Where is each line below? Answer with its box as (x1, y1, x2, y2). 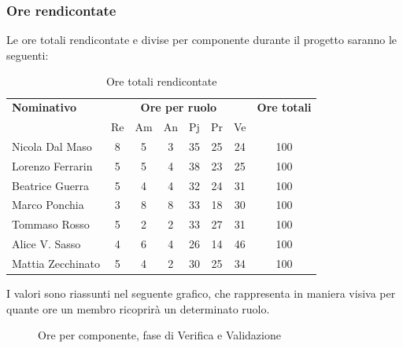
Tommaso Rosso (12, 216, 90, 233)
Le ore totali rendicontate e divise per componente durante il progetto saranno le (6, 31, 397, 48)
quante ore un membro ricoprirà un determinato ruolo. (6, 300, 270, 317)
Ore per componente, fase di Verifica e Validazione (38, 327, 281, 343)
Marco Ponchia (12, 196, 84, 213)
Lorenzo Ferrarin (12, 157, 93, 174)
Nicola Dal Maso (12, 137, 92, 154)
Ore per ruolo (140, 99, 216, 115)
